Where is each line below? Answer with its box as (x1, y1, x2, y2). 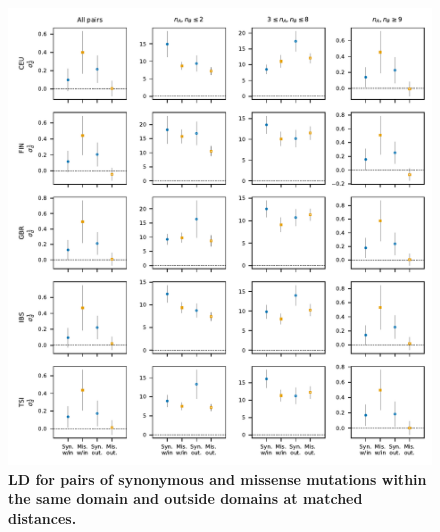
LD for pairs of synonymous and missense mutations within (8, 468, 427, 489)
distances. (8, 507, 77, 528)
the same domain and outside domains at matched (8, 488, 363, 509)
